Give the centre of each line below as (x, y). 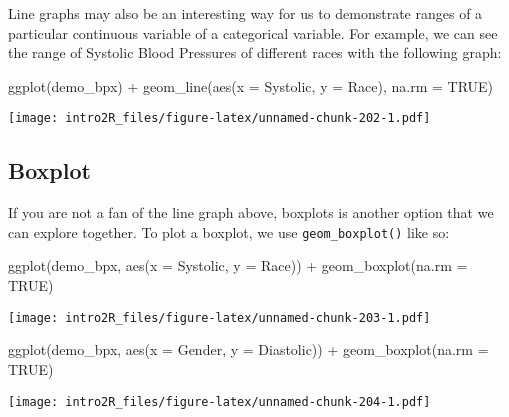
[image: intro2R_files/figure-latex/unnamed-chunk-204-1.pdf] (219, 401)
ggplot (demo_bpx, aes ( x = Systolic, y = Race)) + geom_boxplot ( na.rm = (238, 265)
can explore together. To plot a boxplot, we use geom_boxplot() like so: (229, 231)
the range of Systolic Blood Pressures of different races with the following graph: (255, 52)
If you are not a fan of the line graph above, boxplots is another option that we (251, 212)
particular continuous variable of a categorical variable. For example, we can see (253, 32)
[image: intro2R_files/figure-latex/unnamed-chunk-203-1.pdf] (219, 317)
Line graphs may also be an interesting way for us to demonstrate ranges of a (245, 13)
